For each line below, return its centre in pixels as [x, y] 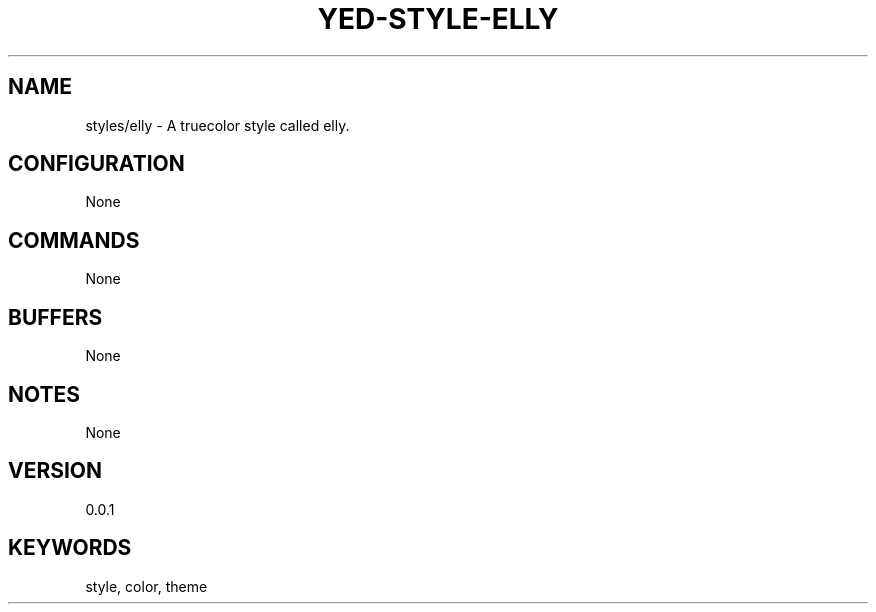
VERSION [55, 471]
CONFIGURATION [96, 164]
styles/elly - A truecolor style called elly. [217, 125]
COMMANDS [74, 240]
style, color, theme [146, 586]
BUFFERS [55, 317]
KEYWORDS [70, 548]
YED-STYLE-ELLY [438, 19]
